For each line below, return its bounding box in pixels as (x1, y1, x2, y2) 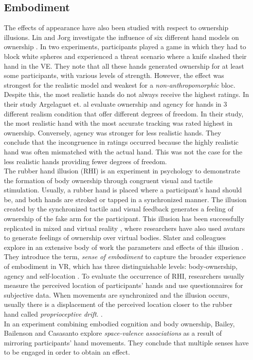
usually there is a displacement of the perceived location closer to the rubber (4, 299, 233, 309)
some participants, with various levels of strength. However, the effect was (4, 70, 224, 80)
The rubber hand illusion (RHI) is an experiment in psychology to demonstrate (4, 166, 240, 176)
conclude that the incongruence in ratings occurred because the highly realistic (4, 137, 239, 147)
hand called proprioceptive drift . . (4, 309, 103, 319)
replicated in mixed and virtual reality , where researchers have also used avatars (4, 223, 245, 233)
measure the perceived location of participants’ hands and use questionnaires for (4, 280, 243, 290)
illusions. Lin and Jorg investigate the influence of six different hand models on (4, 32, 239, 42)
